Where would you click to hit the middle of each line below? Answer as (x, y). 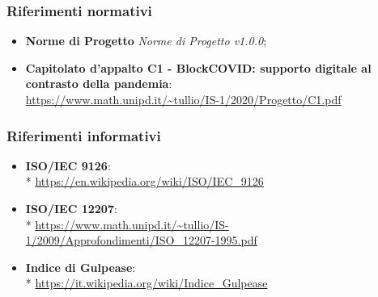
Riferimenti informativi (84, 135)
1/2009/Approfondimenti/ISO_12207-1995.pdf (141, 240)
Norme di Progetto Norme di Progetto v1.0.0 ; (146, 41)
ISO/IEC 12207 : (71, 208)
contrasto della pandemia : (99, 84)
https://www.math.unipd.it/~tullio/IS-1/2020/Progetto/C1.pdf (183, 99)
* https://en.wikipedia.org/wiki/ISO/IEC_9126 (144, 181)
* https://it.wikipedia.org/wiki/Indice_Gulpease (147, 283)
